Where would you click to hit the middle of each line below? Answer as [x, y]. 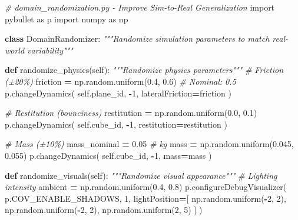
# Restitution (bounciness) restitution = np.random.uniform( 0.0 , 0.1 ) [131, 113]
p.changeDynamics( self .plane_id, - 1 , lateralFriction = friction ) [118, 93]
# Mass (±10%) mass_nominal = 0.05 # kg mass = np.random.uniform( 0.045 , [149, 144]
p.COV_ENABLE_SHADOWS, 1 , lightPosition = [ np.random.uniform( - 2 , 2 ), [145, 198]
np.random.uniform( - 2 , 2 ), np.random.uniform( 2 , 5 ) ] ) [104, 210]
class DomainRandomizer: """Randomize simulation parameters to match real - [146, 39]
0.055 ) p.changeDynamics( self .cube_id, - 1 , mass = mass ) [108, 155]
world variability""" [39, 50]
